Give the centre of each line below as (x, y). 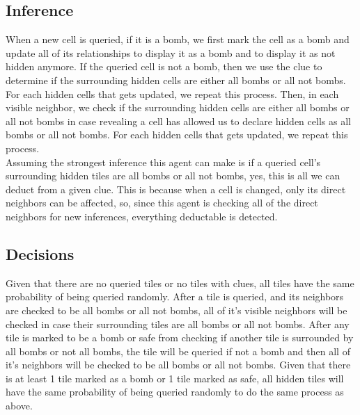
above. (19, 406)
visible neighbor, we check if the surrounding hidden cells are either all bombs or (178, 107)
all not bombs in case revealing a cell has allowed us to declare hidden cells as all (178, 121)
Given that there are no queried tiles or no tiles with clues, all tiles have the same (180, 283)
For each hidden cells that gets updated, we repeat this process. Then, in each (172, 93)
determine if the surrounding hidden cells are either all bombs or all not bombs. (176, 80)
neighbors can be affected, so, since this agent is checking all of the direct (162, 203)
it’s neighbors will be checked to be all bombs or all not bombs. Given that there (178, 365)
